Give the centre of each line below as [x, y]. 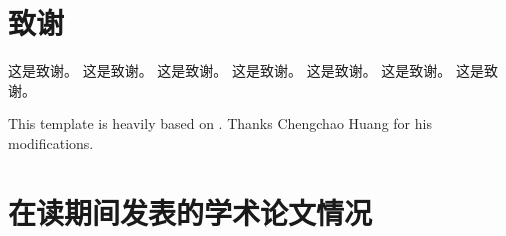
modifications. [51, 142]
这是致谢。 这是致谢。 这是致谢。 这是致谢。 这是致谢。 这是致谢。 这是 [246, 70]
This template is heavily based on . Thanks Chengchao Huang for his [220, 123]
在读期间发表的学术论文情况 [190, 211]
